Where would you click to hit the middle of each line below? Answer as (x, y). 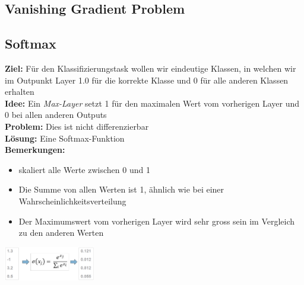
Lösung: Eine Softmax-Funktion (65, 138)
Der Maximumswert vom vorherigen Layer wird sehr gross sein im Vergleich (157, 221)
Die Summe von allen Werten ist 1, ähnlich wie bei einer (121, 189)
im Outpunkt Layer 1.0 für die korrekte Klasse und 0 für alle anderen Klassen (147, 80)
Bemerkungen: (35, 150)
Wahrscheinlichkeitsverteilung (72, 201)
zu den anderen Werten (61, 233)
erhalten (20, 92)
